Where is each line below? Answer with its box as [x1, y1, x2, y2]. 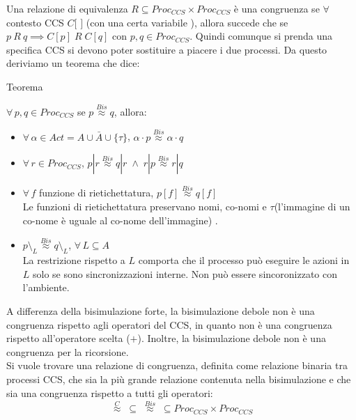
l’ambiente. [22, 280, 70, 295]
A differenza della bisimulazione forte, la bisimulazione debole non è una [6, 303, 315, 318]
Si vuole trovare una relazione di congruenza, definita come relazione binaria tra [6, 358, 348, 373]
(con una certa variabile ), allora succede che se [86, 15, 288, 29]
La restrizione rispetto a [22, 253, 125, 267]
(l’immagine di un [274, 199, 350, 213]
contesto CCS [6, 15, 64, 29]
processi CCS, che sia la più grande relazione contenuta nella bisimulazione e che [6, 371, 351, 386]
